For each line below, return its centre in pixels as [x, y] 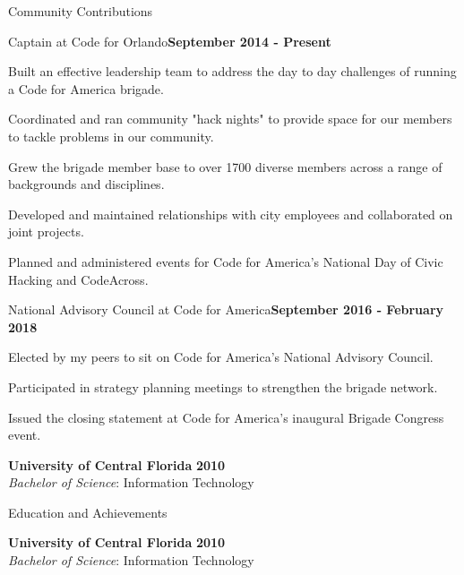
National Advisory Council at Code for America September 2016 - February [226, 309]
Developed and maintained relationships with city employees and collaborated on [231, 214]
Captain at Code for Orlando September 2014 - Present [170, 41]
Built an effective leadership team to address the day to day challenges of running [232, 71]
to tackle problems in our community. [111, 136]
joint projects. [46, 232]
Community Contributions [81, 11]
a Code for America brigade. [86, 88]
